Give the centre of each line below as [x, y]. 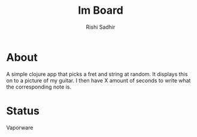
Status [23, 111]
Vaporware [20, 127]
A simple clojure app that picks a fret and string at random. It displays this [97, 74]
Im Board [101, 10]
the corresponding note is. [39, 87]
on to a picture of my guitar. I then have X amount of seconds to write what [99, 80]
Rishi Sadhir [101, 27]
